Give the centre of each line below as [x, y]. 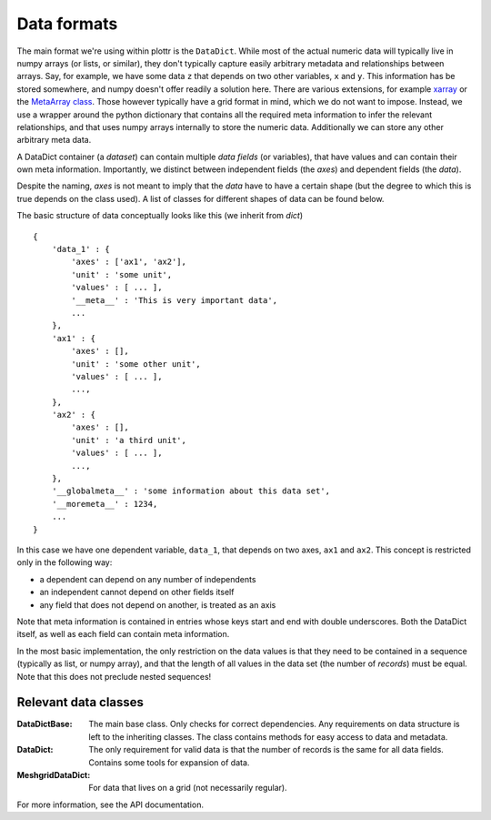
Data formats [67, 24]
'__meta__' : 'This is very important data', [174, 300]
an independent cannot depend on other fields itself [137, 592]
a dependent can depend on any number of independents [148, 579]
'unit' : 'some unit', [122, 274]
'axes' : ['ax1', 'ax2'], [129, 262]
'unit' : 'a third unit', [129, 440]
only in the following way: [65, 562]
